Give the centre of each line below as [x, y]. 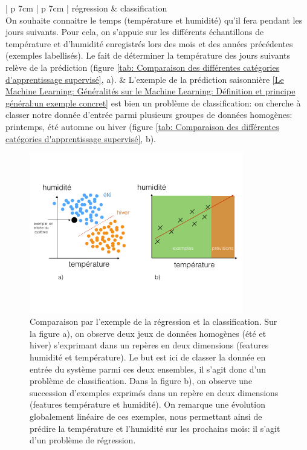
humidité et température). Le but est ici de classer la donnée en [148, 357]
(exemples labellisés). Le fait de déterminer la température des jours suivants [148, 55]
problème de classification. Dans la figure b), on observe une [141, 381]
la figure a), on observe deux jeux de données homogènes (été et [148, 333]
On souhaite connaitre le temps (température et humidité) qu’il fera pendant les [154, 20]
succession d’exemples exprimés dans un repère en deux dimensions [154, 392]
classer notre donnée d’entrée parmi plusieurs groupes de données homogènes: [149, 115]
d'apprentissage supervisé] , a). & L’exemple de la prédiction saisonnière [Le [145, 79]
